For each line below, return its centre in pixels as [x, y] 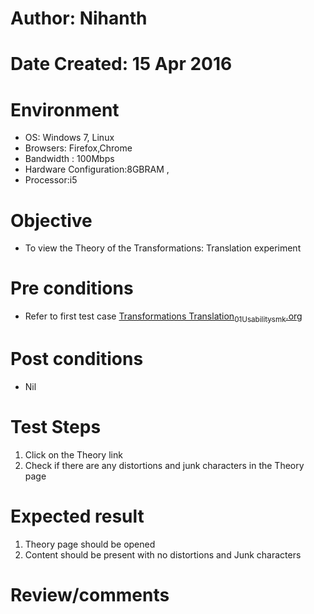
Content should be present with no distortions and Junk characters [163, 554]
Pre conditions [72, 288]
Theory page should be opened [90, 544]
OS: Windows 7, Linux [69, 138]
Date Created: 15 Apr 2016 [121, 64]
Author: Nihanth [79, 18]
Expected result [77, 516]
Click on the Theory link [73, 454]
